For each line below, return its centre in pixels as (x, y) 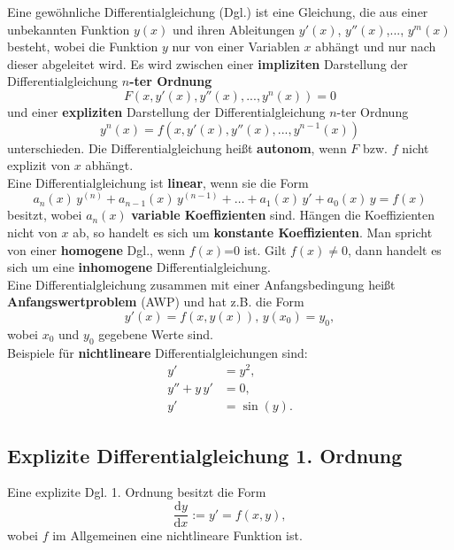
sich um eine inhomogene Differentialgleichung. (139, 267)
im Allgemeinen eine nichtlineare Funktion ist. (177, 535)
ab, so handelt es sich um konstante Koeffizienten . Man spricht (253, 232)
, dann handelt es (395, 249)
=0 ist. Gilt (255, 249)
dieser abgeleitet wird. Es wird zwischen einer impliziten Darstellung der (208, 63)
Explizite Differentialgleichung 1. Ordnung (205, 455)
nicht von (32, 232)
